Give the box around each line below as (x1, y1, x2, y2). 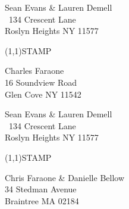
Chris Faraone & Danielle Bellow (5, 171, 125, 183)
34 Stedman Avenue (5, 183, 77, 195)
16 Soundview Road (5, 76, 77, 88)
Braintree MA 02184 (5, 194, 79, 207)
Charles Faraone (5, 64, 64, 77)
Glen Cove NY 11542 (5, 88, 81, 100)
